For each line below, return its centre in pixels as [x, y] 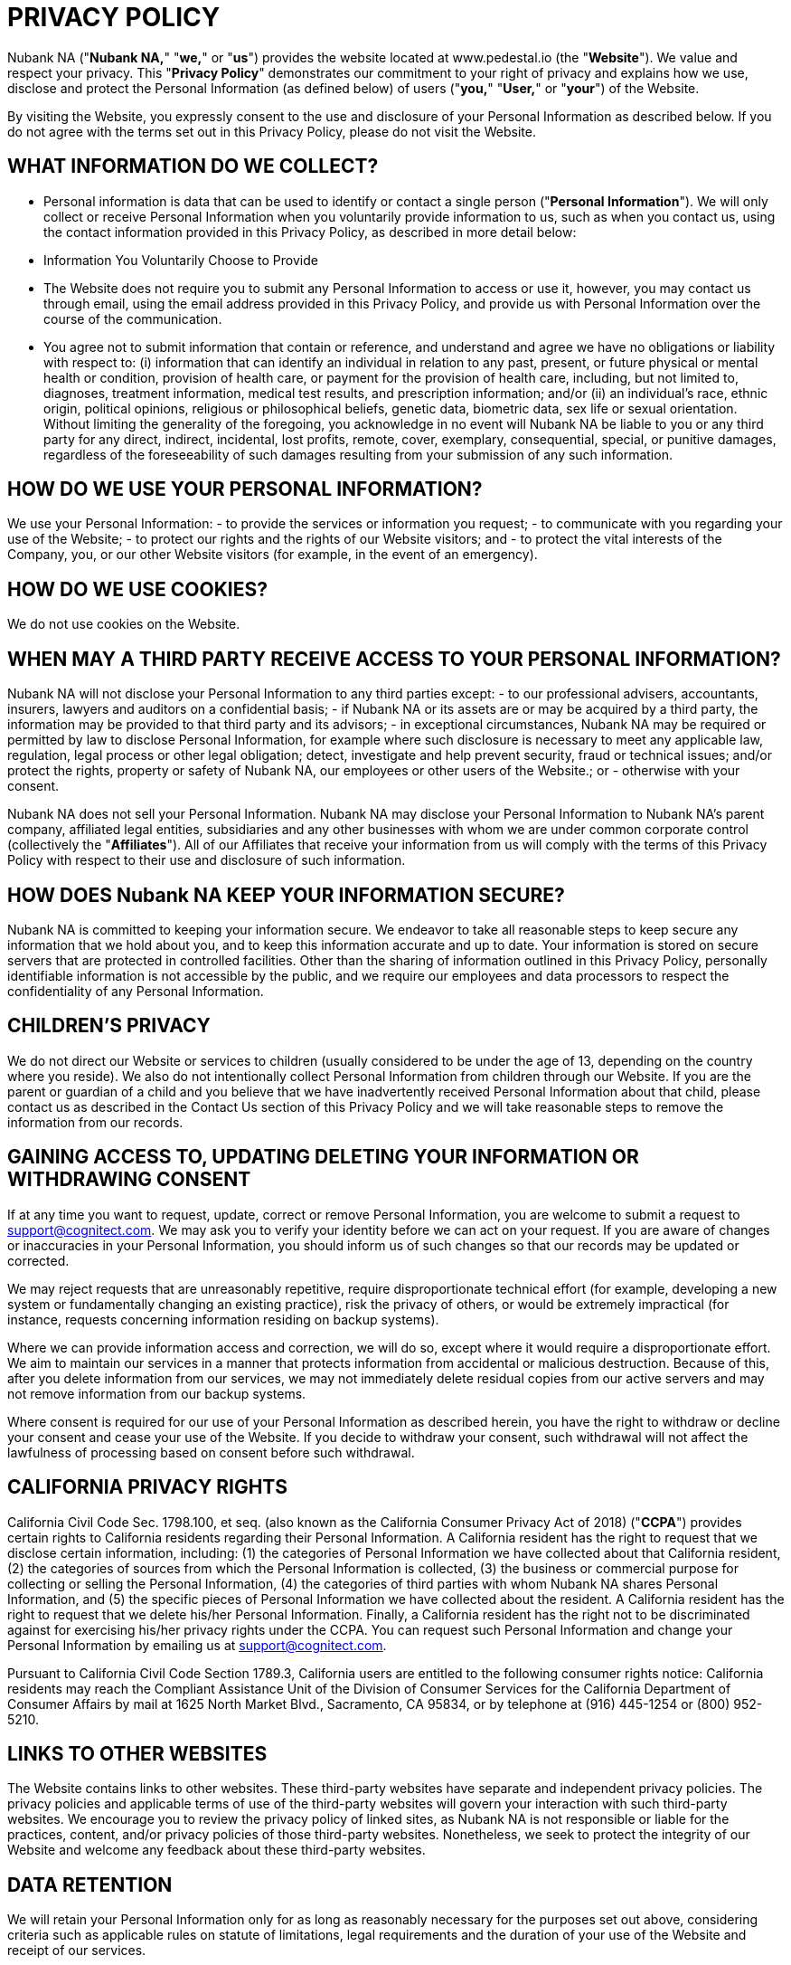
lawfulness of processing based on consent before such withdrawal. [211, 1452]
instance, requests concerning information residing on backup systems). [223, 1319]
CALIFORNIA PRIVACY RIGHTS [148, 1487]
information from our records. [95, 1122]
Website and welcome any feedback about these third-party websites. [217, 1850]
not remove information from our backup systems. [157, 1393]
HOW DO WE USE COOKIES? [137, 589]
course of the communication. [133, 318]
